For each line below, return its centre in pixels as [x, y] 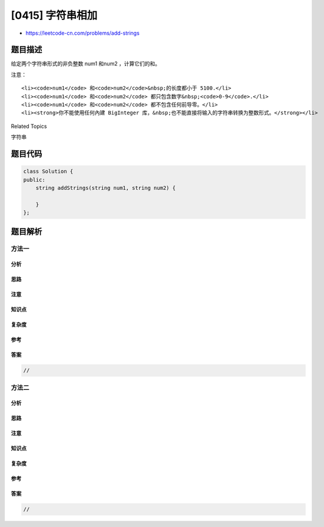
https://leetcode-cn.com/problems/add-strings [82, 33]
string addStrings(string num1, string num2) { [106, 188]
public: [34, 179]
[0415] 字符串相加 [54, 15]
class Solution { [48, 172]
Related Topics [29, 126]
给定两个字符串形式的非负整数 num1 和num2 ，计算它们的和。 [86, 64]
